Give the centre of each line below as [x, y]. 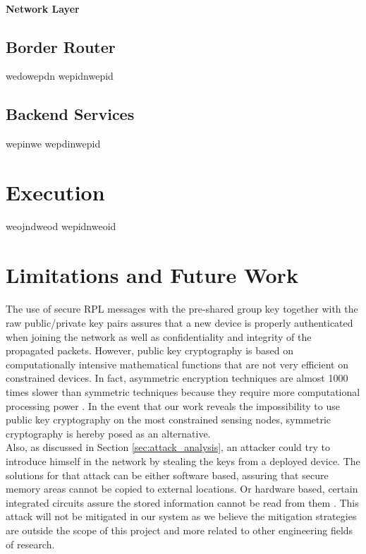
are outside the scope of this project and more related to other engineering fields [179, 530]
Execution [55, 192]
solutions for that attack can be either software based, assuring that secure [167, 475]
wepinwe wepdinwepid [53, 144]
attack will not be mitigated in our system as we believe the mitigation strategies [181, 516]
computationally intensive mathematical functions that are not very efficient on [177, 364]
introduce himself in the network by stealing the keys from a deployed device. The [183, 461]
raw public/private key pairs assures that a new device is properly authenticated [179, 323]
